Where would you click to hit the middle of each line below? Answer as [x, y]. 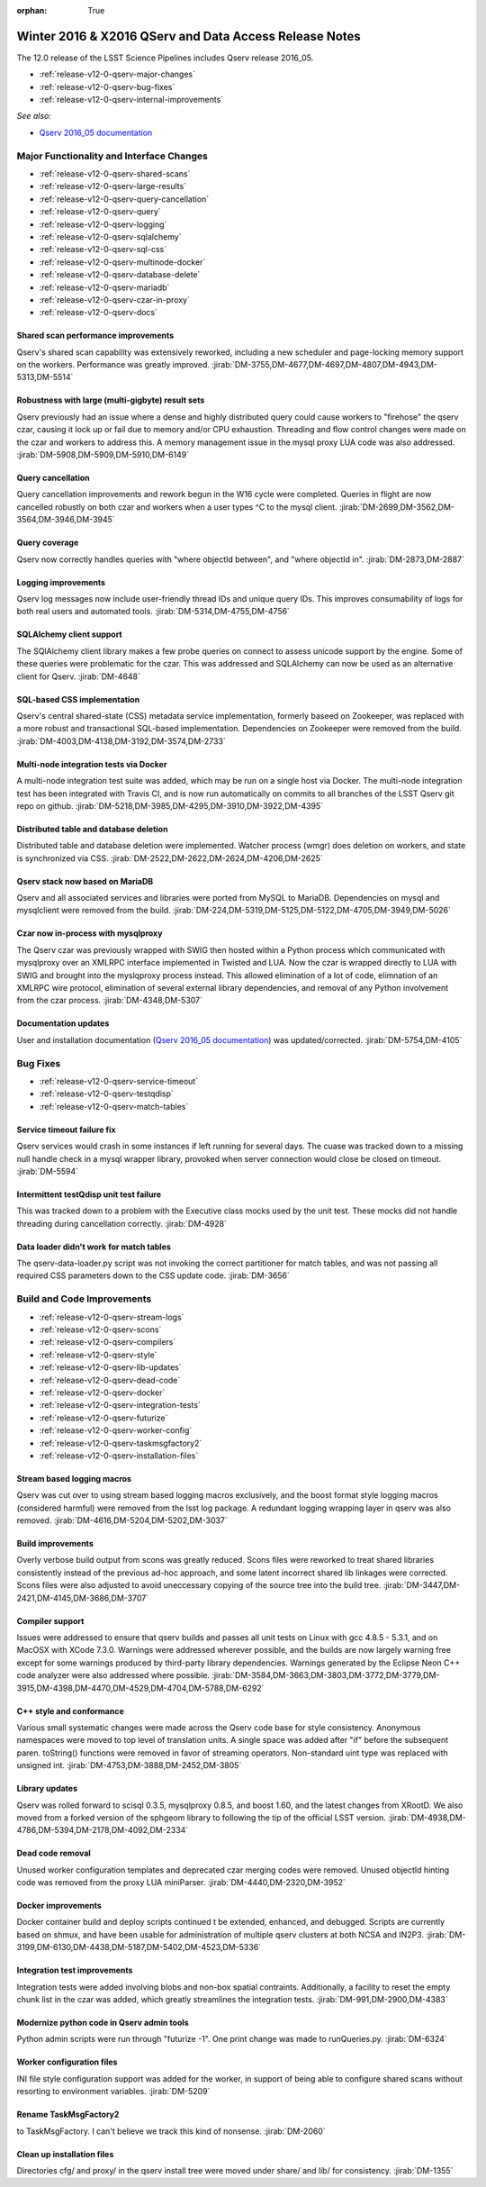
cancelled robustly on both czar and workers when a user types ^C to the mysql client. [177, 507]
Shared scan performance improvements [95, 336]
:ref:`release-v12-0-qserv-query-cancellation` [124, 199]
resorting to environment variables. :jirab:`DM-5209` [113, 2092]
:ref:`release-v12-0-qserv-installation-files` [119, 1456]
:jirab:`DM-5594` [48, 1171]
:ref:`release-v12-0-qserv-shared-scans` [115, 174]
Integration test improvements [75, 1970]
